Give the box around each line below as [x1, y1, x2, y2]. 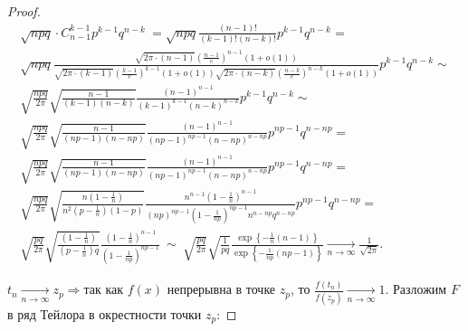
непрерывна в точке [167, 279, 276, 298]
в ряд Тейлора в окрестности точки [7, 304, 202, 323]
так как [83, 279, 124, 298]
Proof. [7, 2, 41, 20]
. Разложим [385, 279, 447, 298]
